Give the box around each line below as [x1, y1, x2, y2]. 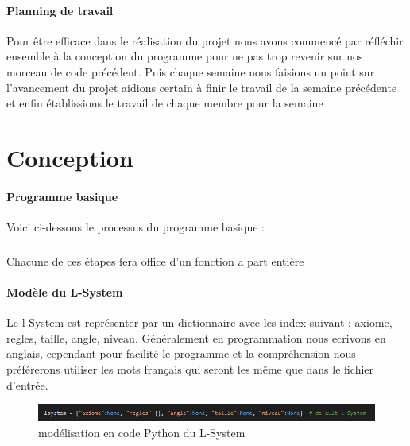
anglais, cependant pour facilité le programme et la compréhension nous [6, 345, 356, 362]
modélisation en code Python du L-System [38, 425, 246, 441]
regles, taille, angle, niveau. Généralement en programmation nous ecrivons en [6, 329, 386, 346]
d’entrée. [6, 376, 48, 393]
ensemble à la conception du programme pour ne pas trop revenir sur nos [6, 48, 363, 64]
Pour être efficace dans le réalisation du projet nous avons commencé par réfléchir [6, 32, 404, 48]
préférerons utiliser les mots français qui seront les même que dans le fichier [6, 361, 374, 378]
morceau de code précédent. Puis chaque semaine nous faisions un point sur [6, 63, 375, 80]
